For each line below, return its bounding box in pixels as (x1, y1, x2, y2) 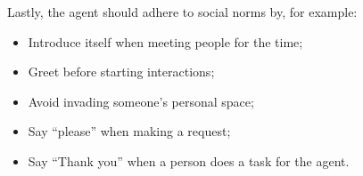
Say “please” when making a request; (28, 122, 231, 140)
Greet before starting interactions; (28, 62, 215, 81)
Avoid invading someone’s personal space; (28, 92, 254, 110)
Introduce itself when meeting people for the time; (28, 32, 303, 51)
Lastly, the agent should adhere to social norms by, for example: (7, 3, 358, 20)
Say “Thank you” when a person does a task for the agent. (28, 151, 350, 170)
